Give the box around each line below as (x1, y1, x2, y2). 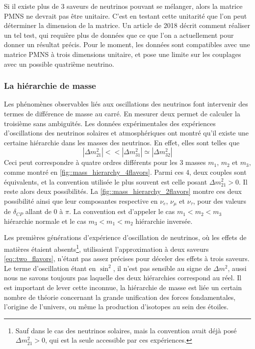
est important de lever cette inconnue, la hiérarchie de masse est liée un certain (4, 282, 242, 292)
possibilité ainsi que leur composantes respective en (4, 195, 158, 206)
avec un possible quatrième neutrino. (4, 58, 114, 69)
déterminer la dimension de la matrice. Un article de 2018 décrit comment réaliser (4, 20, 251, 30)
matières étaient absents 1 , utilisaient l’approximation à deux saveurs (4, 242, 209, 254)
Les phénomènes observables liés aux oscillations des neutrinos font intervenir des (4, 99, 248, 109)
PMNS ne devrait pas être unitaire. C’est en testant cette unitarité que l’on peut (4, 10, 247, 21)
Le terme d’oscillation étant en (4, 263, 96, 273)
